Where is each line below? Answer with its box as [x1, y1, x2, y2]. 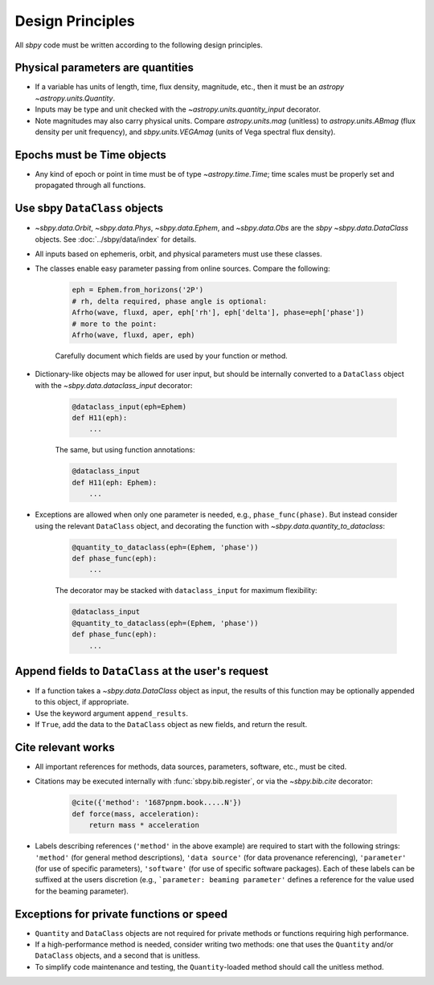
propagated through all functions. [35, 181, 146, 190]
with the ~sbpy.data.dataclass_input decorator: [35, 380, 193, 390]
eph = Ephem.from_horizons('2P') [72, 285, 204, 295]
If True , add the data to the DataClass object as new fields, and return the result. [35, 720, 308, 730]
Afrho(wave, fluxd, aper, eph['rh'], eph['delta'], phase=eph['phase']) [72, 308, 365, 317]
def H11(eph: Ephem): [72, 478, 158, 487]
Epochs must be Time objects [14, 148, 166, 161]
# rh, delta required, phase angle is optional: [72, 296, 268, 305]
